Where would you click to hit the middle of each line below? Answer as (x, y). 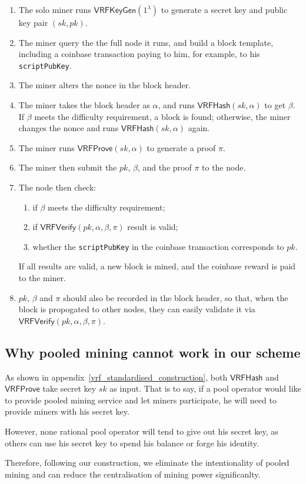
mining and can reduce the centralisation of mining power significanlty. (133, 474)
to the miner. (42, 278)
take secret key (69, 388)
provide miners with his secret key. (67, 411)
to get (275, 105)
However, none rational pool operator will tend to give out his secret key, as (142, 431)
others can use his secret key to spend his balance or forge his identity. (132, 443)
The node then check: (57, 187)
